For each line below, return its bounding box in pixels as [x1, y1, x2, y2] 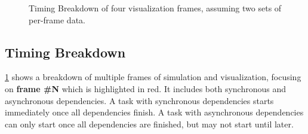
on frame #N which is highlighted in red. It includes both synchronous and [5, 82, 286, 95]
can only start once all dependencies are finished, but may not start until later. [5, 117, 294, 130]
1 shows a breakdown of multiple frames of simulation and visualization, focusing [5, 71, 301, 83]
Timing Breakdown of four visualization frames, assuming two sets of [29, 2, 282, 14]
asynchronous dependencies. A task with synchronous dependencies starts [5, 94, 274, 106]
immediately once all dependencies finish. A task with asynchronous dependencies [5, 106, 304, 118]
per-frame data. [29, 13, 85, 26]
